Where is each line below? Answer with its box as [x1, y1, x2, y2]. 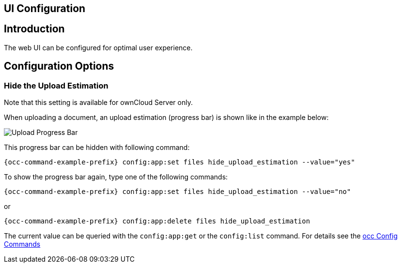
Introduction [4, 23, 65, 35]
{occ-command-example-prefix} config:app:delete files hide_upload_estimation [4, 217, 310, 225]
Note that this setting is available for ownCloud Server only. [4, 98, 193, 107]
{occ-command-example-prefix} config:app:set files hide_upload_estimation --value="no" [4, 188, 351, 196]
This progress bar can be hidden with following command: [4, 143, 190, 152]
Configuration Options [4, 60, 114, 73]
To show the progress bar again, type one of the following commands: [4, 173, 228, 181]
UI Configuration [4, 2, 86, 15]
